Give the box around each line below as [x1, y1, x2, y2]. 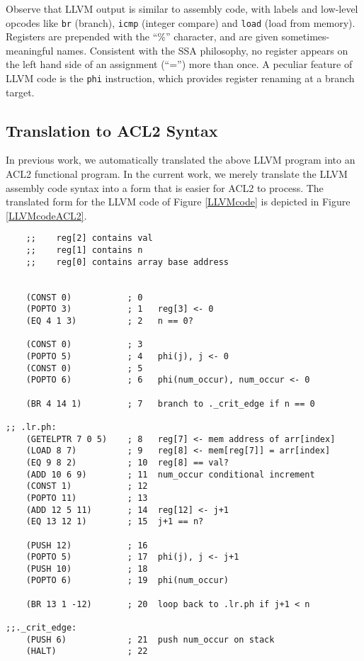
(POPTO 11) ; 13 [25, 492, 148, 503]
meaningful [6, 43, 54, 57]
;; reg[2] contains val [25, 233, 153, 244]
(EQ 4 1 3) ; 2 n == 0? [25, 316, 193, 327]
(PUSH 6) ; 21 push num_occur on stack [25, 634, 275, 645]
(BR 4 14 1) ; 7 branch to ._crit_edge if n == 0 [25, 398, 315, 409]
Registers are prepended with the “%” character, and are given [6, 29, 278, 44]
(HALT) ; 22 [25, 646, 148, 657]
